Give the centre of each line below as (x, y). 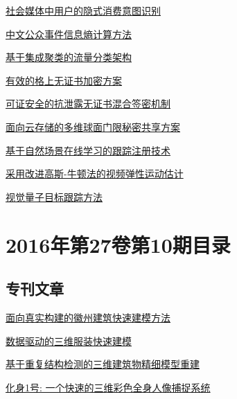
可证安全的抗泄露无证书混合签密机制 (88, 104)
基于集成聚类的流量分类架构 (69, 57)
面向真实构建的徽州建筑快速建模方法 (88, 317)
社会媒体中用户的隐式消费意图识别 (83, 10)
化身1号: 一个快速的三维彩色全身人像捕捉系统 (108, 387)
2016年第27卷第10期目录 (118, 244)
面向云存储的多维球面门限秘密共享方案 (93, 126)
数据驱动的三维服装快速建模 (69, 340)
